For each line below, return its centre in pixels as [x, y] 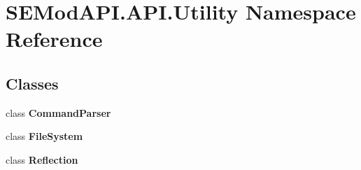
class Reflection [42, 159]
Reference [54, 39]
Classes [32, 83]
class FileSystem [44, 136]
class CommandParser [58, 112]
